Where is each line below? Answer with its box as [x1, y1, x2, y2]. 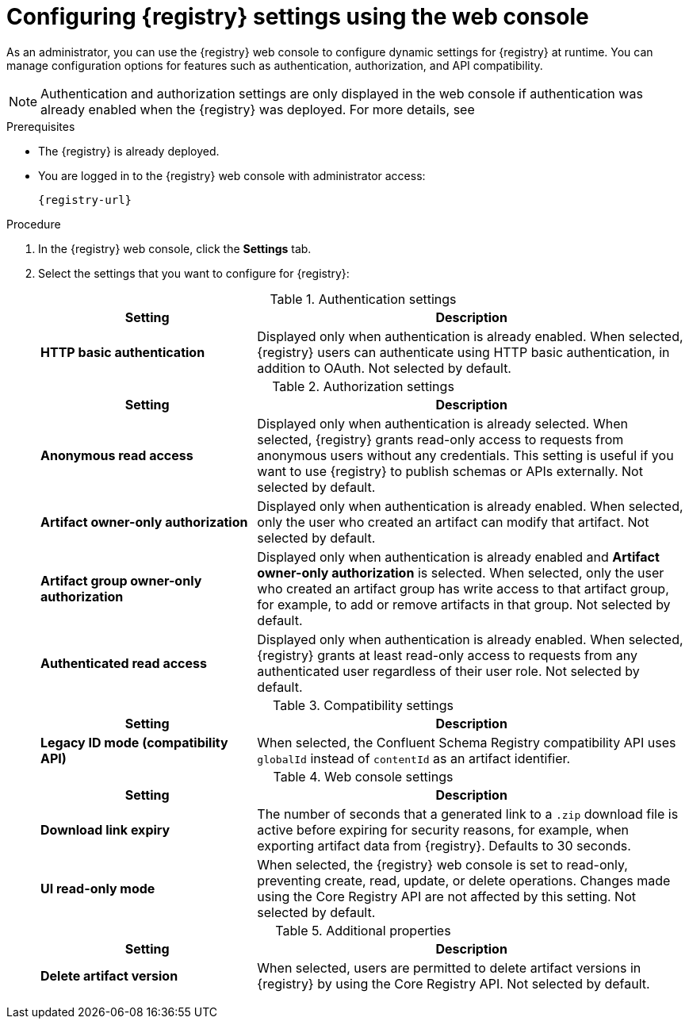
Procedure [6, 217, 61, 231]
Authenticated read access [40, 655, 207, 671]
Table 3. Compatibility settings [273, 697, 454, 713]
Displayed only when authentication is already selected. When [257, 415, 628, 432]
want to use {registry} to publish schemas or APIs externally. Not [257, 463, 643, 479]
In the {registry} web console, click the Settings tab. [38, 241, 312, 255]
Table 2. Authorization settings [272, 378, 454, 394]
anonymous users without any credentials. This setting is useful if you [257, 447, 674, 463]
